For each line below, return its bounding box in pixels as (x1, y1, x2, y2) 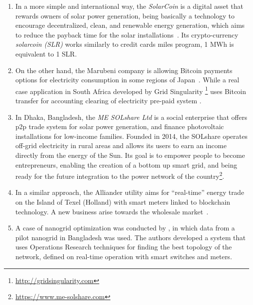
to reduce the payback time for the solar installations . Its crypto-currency (15, 29, 238, 39)
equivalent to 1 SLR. (15, 48, 77, 58)
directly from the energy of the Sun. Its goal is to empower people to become (15, 150, 245, 160)
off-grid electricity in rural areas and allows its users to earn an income (15, 140, 227, 151)
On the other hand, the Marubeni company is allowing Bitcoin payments (15, 65, 233, 75)
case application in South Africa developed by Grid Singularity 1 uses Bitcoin (15, 84, 246, 96)
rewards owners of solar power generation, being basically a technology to (15, 10, 235, 20)
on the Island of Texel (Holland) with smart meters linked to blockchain (15, 197, 231, 207)
